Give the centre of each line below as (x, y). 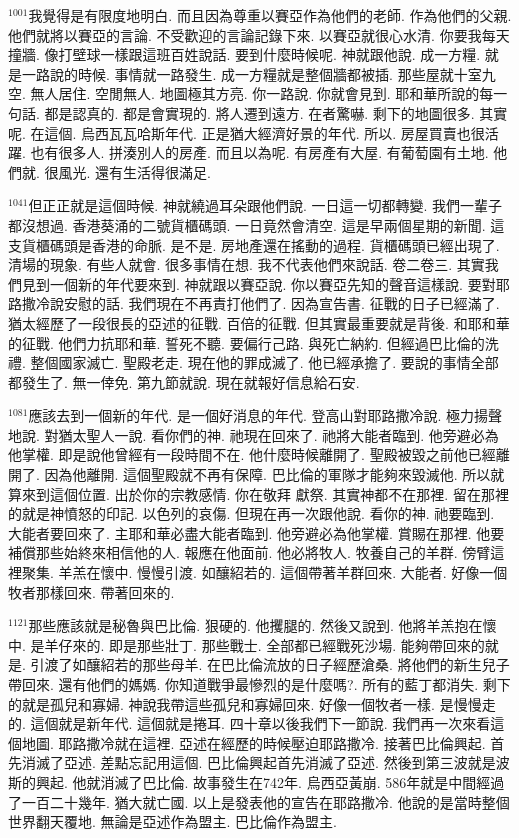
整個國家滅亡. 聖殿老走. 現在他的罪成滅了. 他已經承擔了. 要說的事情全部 (264, 362)
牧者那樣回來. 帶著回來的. (91, 591)
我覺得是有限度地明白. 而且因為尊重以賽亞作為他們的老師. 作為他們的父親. (270, 15)
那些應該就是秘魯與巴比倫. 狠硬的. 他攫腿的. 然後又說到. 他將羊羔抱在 (255, 625)
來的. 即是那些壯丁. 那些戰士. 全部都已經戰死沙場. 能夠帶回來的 (278, 644)
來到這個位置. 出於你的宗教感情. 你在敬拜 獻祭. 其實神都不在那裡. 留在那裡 (265, 493)
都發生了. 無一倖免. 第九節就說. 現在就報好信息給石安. (184, 381)
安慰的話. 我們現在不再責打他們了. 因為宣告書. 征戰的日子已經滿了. (281, 303)
